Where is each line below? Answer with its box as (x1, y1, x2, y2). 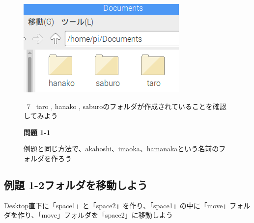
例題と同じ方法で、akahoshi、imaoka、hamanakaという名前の (24, 143, 219, 154)
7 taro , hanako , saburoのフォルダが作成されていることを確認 (27, 101, 226, 111)
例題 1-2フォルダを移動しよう (4, 177, 148, 192)
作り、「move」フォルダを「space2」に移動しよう (17, 210, 173, 220)
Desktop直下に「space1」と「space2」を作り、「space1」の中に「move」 (4, 200, 230, 210)
